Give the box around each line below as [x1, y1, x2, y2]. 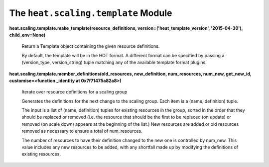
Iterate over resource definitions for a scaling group [21, 89, 128, 95]
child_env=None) [9, 32, 46, 38]
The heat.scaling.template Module [9, 7, 172, 18]
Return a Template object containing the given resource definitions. [21, 43, 160, 49]
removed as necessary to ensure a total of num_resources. [21, 128, 143, 134]
